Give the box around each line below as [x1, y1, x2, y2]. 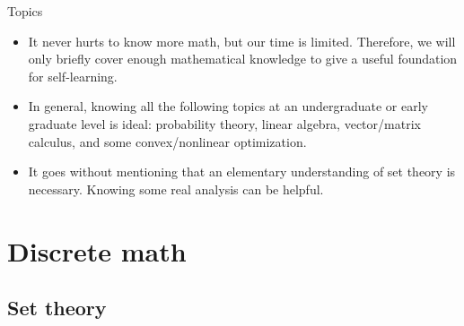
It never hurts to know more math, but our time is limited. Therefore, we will [28, 31, 456, 50]
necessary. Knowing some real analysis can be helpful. [28, 179, 324, 198]
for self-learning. [28, 66, 118, 85]
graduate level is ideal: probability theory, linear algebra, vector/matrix [28, 114, 421, 133]
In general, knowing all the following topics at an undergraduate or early [28, 97, 428, 116]
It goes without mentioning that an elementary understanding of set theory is [28, 162, 456, 181]
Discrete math [7, 232, 187, 269]
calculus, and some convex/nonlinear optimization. [28, 132, 307, 150]
